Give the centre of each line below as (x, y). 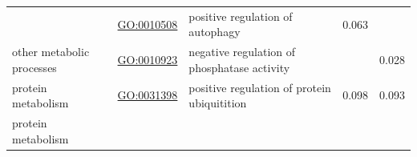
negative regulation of (242, 52)
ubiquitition (218, 103)
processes (34, 67)
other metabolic (51, 52)
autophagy (215, 32)
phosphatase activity (239, 67)
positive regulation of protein (260, 87)
